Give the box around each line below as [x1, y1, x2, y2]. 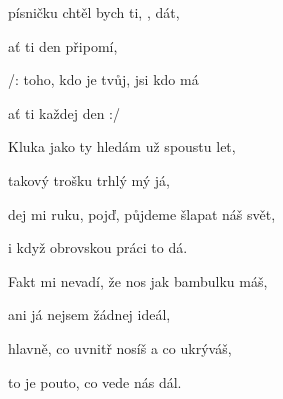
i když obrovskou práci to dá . [8, 237, 188, 258]
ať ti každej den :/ [8, 102, 120, 123]
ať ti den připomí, [8, 35, 118, 56]
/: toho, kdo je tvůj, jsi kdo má [8, 69, 199, 90]
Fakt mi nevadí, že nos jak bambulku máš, [8, 270, 268, 291]
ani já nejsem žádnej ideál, [8, 304, 171, 325]
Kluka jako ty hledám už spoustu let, [8, 136, 236, 157]
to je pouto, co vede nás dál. [8, 371, 182, 392]
